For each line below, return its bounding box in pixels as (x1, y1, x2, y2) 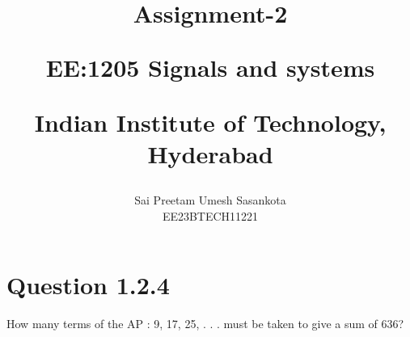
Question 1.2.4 (6, 268, 170, 301)
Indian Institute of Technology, (34, 105, 387, 138)
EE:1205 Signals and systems (45, 51, 375, 84)
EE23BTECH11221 (162, 207, 259, 224)
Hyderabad (147, 137, 273, 170)
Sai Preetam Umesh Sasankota (134, 191, 286, 208)
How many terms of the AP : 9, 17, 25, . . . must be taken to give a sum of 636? (6, 315, 404, 332)
